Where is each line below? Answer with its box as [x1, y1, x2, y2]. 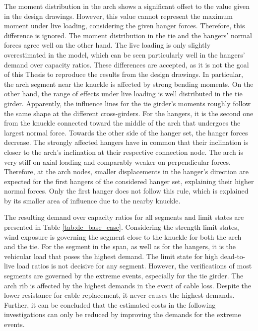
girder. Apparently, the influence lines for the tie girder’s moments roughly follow [4, 98, 251, 108]
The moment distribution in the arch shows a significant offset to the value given [4, 1, 250, 11]
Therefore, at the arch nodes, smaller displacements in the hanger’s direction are [4, 166, 249, 177]
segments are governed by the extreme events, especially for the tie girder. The [4, 270, 244, 281]
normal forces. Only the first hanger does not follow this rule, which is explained [4, 186, 249, 196]
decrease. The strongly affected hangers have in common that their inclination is [4, 137, 249, 147]
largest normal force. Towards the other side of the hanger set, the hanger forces [4, 127, 248, 137]
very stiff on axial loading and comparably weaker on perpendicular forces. [4, 156, 231, 167]
